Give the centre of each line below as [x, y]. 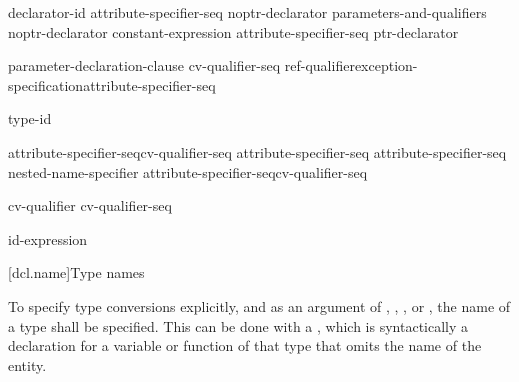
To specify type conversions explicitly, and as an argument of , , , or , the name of [259, 305]
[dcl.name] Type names [76, 272]
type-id [30, 118]
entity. [27, 364]
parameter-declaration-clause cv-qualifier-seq [144, 65]
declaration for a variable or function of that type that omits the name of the [245, 345]
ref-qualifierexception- [351, 65]
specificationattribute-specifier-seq [112, 84]
